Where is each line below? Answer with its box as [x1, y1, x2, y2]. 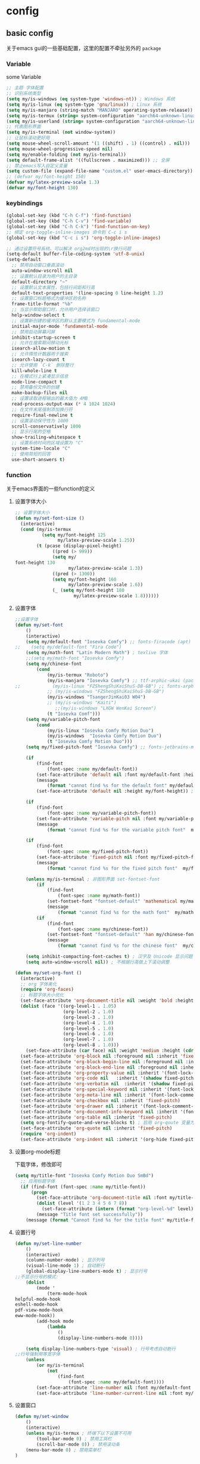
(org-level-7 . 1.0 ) [62, 1036, 114, 1043]
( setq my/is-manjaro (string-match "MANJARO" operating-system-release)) [6, 107, 193, 113]
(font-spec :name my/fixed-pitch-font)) [46, 849, 149, 855]
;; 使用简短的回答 [11, 451, 51, 457]
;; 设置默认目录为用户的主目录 [11, 273, 77, 279]
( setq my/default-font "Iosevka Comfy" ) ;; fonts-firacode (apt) [26, 639, 192, 644]
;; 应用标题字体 [20, 1178, 55, 1184]
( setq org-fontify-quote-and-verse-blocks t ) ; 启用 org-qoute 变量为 [20, 1120, 195, 1126]
